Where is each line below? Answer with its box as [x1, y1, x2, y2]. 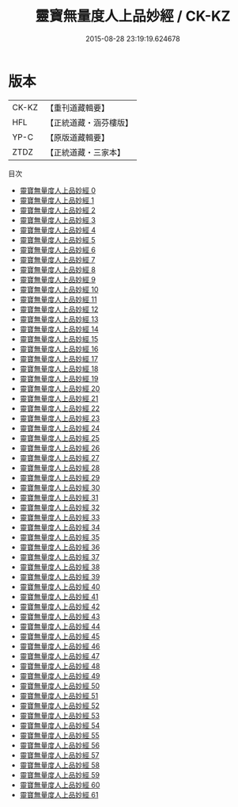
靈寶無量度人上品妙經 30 [19, 483, 100, 492]
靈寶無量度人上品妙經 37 [19, 552, 100, 561]
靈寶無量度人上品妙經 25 [19, 433, 100, 442]
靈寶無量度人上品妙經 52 [19, 701, 100, 710]
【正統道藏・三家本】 [45, 147, 125, 158]
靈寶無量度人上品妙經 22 [19, 403, 100, 413]
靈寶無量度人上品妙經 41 [19, 591, 99, 601]
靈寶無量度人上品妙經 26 [19, 443, 100, 453]
